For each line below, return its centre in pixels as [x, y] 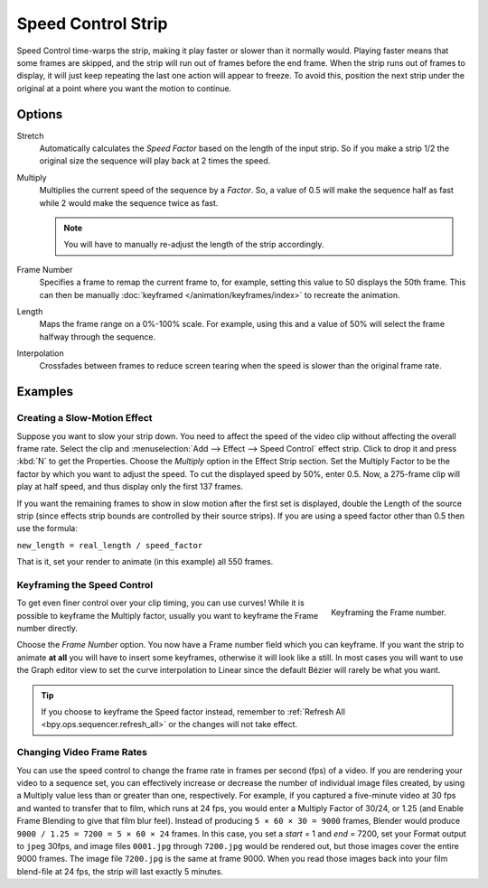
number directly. [47, 629]
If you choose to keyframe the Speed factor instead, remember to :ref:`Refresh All [193, 712]
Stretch [30, 136]
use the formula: [47, 528]
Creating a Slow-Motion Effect [84, 418]
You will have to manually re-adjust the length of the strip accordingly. [194, 245]
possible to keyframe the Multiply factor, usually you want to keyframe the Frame [168, 615]
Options [40, 114]
